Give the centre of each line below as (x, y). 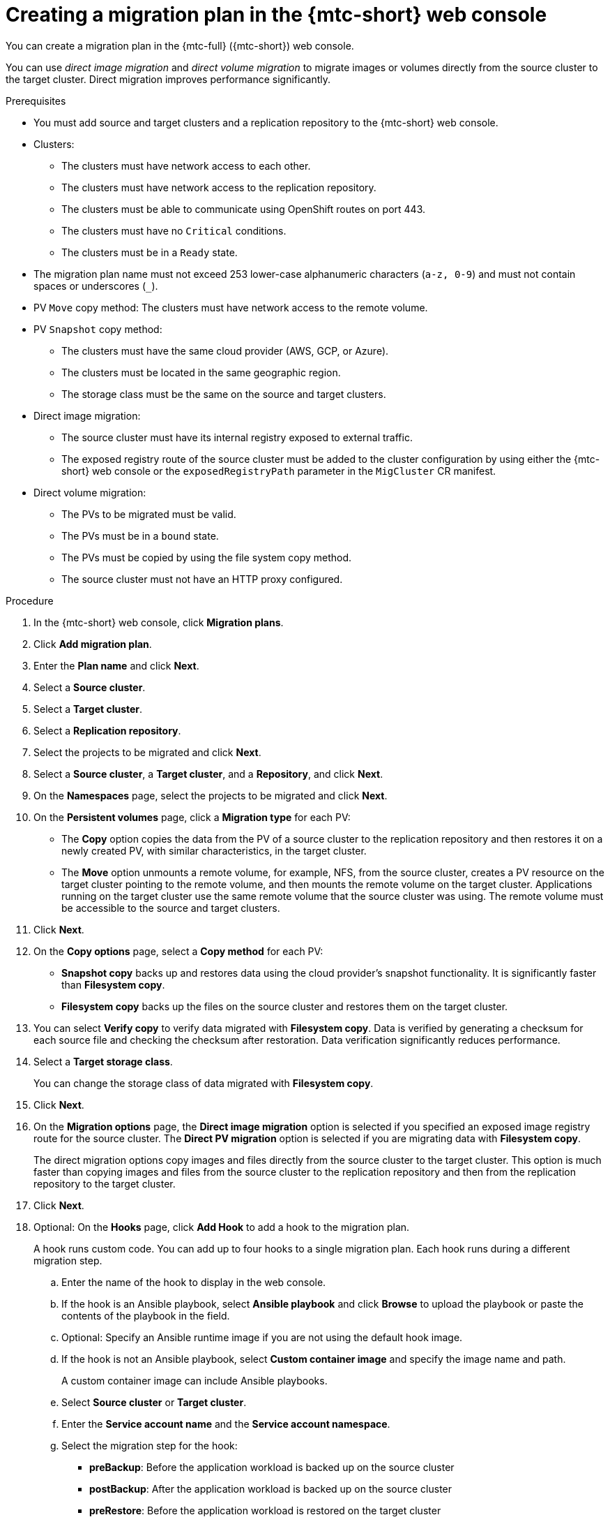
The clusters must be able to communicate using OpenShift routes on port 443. (244, 209)
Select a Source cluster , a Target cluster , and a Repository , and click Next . (208, 774)
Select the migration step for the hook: (150, 1445)
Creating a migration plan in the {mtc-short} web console (276, 15)
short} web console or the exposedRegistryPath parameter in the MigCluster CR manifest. (279, 471)
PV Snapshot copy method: (98, 329)
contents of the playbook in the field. (146, 1315)
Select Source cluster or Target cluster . (154, 1402)
